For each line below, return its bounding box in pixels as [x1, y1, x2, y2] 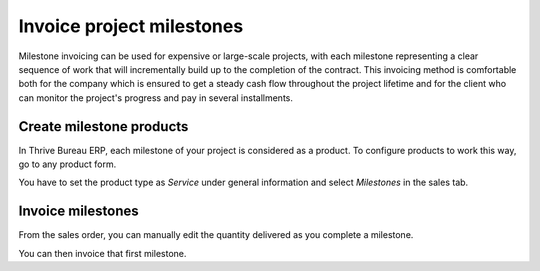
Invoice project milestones [18, 15, 244, 37]
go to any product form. [18, 158, 117, 170]
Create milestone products [18, 118, 189, 135]
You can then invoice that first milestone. [18, 247, 187, 259]
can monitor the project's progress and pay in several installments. [18, 91, 294, 104]
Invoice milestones [18, 203, 139, 220]
